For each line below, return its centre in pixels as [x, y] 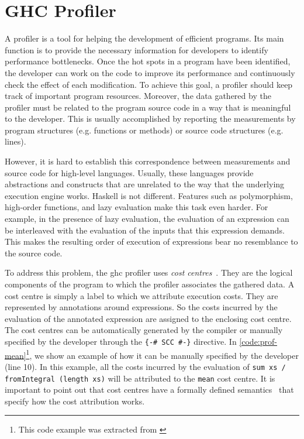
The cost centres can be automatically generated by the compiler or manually [144, 330]
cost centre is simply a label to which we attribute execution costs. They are [141, 295]
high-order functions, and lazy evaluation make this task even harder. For [137, 207]
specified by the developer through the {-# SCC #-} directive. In [121, 341]
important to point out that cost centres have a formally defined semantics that [149, 390]
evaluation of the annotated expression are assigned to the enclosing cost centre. [148, 318]
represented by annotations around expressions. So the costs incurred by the [141, 307]
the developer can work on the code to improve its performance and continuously [150, 72]
